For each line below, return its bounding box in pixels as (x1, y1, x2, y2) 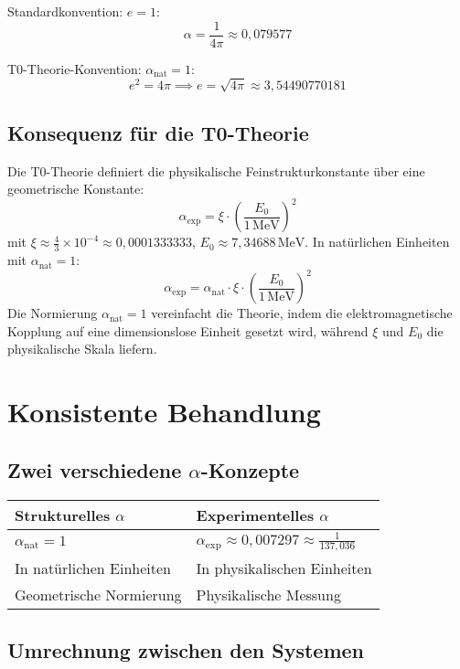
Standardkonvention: (7, 2, 123, 20)
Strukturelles (15, 504, 111, 526)
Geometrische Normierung (15, 584, 182, 606)
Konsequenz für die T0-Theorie (7, 118, 309, 146)
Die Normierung (7, 303, 98, 323)
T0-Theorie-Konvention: (7, 58, 142, 78)
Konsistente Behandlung (7, 393, 321, 430)
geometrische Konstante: (7, 179, 144, 198)
